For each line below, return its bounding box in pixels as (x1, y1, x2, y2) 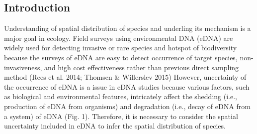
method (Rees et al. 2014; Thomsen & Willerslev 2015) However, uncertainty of (4, 72, 247, 82)
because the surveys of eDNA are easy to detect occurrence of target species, (4, 52, 238, 62)
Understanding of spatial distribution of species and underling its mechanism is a (4, 23, 251, 33)
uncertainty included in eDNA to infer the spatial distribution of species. (4, 121, 226, 131)
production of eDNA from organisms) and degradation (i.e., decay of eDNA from (4, 101, 251, 111)
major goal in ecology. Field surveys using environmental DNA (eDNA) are (4, 32, 233, 43)
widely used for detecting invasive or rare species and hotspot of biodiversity (4, 42, 237, 53)
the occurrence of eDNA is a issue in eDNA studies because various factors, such (4, 81, 250, 92)
